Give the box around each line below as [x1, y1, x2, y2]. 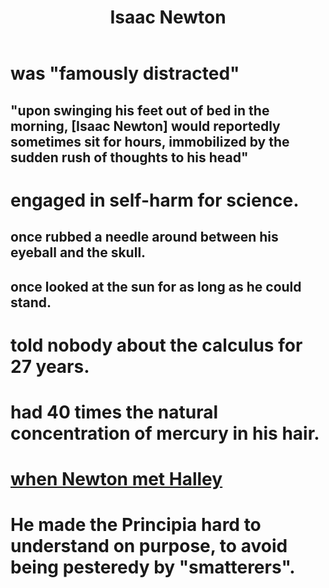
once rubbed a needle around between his [10, 229, 279, 246]
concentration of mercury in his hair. [10, 422, 320, 445]
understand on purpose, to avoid [10, 535, 288, 558]
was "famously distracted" [10, 62, 240, 85]
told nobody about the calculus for [10, 334, 303, 356]
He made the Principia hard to [10, 514, 262, 536]
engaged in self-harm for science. [10, 189, 300, 211]
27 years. [10, 355, 90, 378]
